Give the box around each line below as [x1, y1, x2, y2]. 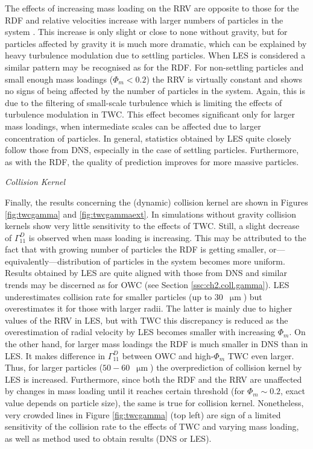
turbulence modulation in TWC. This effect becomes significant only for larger [5, 108, 296, 121]
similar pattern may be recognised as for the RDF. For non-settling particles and [5, 60, 304, 73]
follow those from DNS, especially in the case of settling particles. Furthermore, [5, 143, 299, 156]
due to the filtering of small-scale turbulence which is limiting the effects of [5, 96, 282, 108]
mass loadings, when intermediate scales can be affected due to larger [5, 119, 261, 132]
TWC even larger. [227, 349, 294, 362]
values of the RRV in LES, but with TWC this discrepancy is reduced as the [5, 313, 288, 326]
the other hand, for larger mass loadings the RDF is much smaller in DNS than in [5, 338, 308, 350]
